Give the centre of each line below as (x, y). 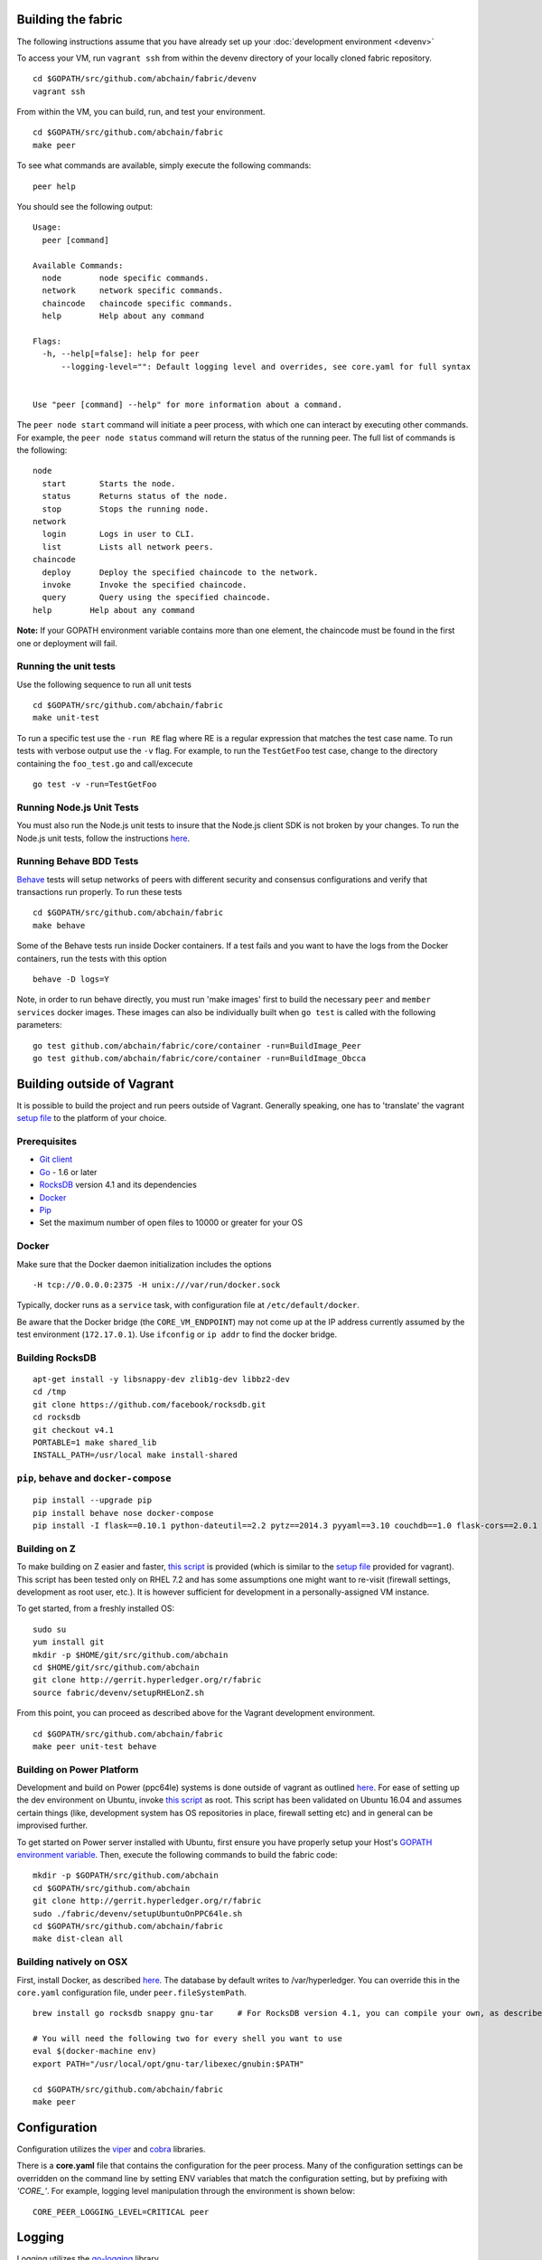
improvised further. (52, 1825)
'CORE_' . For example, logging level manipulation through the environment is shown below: (186, 2191)
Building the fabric (70, 19)
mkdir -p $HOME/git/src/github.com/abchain (131, 1655)
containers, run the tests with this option (92, 958)
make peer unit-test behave (95, 1746)
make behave (59, 925)
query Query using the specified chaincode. (156, 598)
